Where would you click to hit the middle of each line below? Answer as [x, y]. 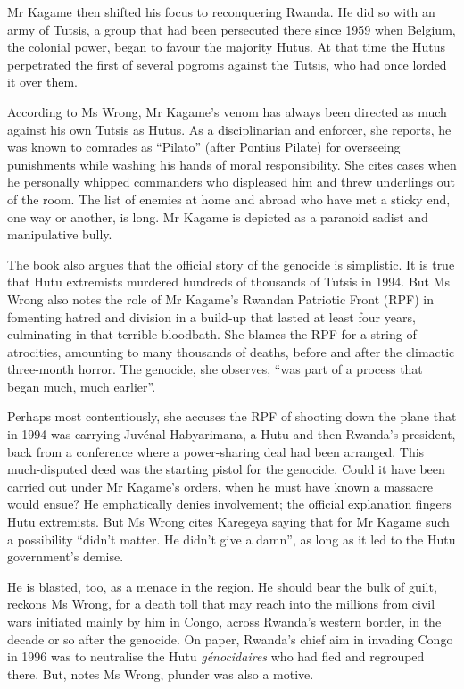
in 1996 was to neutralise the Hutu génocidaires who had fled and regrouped [216, 656]
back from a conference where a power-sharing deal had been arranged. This [216, 451]
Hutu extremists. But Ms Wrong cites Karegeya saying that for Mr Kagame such [228, 522]
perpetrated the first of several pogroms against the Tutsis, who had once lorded [227, 64]
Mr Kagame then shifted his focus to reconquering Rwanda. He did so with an [221, 12]
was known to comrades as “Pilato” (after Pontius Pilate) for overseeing [204, 147]
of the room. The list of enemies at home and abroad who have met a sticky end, [229, 199]
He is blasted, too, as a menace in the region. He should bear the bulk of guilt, [222, 586]
